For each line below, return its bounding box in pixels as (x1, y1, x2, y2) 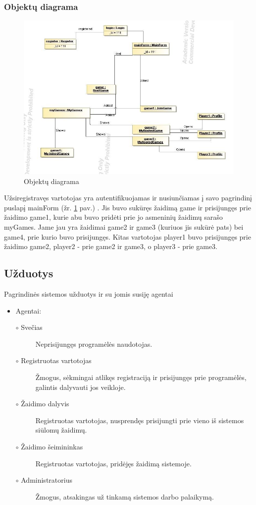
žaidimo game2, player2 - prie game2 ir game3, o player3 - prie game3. (4, 241, 218, 252)
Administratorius (21, 475, 72, 485)
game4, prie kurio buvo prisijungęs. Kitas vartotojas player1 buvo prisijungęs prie (4, 231, 251, 242)
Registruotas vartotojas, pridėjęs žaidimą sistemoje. (35, 458, 192, 468)
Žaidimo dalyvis (21, 398, 69, 409)
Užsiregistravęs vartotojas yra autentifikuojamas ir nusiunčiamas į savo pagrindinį (4, 192, 252, 203)
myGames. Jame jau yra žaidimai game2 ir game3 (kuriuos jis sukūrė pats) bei (4, 222, 244, 232)
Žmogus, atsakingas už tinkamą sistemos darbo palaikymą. (35, 491, 214, 502)
